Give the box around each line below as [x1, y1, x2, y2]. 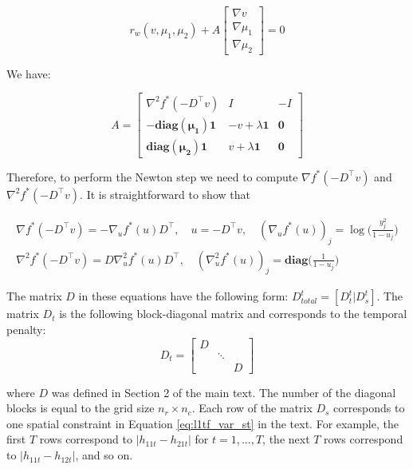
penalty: [6, 321, 46, 337]
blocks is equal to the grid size [6, 399, 155, 416]
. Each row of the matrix [191, 399, 313, 416]
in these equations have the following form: [78, 288, 289, 304]
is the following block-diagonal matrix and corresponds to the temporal [59, 305, 407, 322]
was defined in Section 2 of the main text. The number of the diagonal [51, 384, 396, 400]
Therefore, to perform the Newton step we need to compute [6, 168, 298, 185]
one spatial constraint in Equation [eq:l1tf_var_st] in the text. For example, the [6, 415, 399, 431]
